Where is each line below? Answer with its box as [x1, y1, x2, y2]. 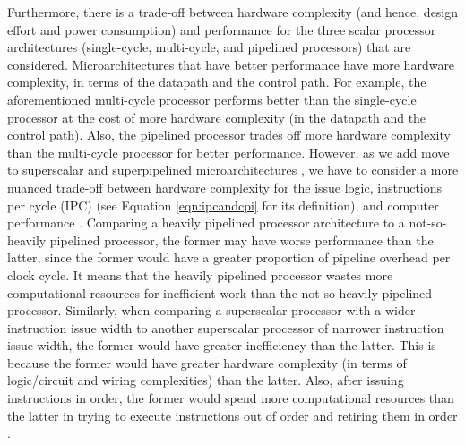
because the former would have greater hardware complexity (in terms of [7, 353, 407, 372]
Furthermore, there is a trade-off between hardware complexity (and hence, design [7, 3, 459, 21]
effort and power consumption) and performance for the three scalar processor [7, 20, 436, 39]
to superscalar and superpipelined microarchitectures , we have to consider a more [7, 160, 459, 179]
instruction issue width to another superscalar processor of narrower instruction [7, 318, 444, 337]
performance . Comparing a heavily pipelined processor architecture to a [7, 213, 405, 232]
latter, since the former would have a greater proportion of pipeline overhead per [7, 248, 451, 267]
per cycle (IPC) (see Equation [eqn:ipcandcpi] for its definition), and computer [7, 195, 439, 214]
